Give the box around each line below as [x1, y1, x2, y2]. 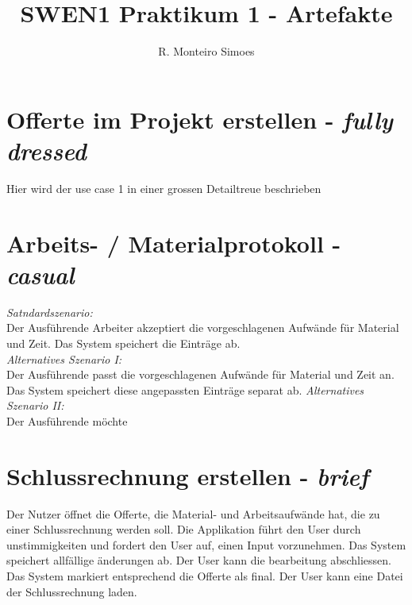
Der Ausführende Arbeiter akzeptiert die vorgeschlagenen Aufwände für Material [6, 319, 399, 336]
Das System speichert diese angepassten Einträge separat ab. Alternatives [6, 381, 364, 398]
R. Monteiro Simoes [158, 43, 255, 60]
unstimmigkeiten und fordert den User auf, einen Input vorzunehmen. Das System [6, 536, 406, 553]
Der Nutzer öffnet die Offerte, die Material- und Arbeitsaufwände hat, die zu [6, 505, 380, 522]
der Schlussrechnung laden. [6, 583, 137, 599]
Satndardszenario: [6, 303, 93, 320]
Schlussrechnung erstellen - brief [6, 459, 369, 492]
